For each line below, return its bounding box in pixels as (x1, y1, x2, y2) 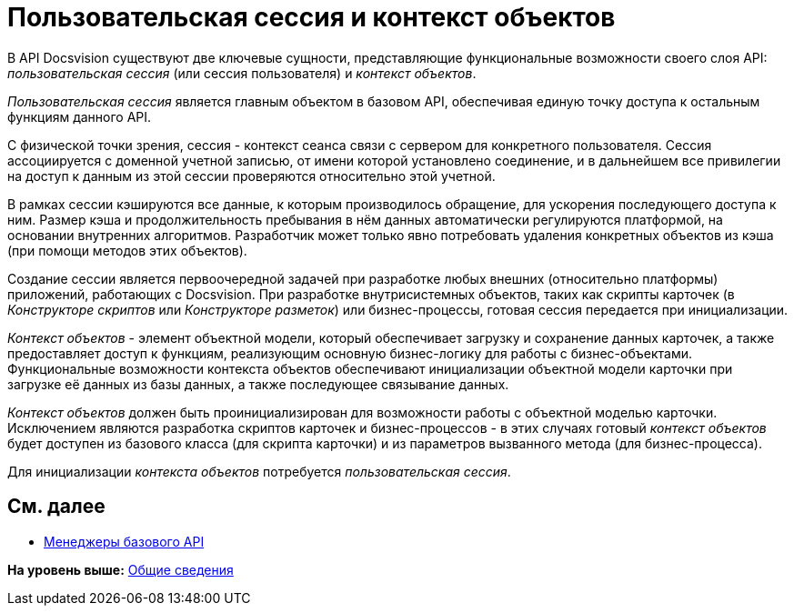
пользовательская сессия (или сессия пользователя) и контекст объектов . (7, 65, 477, 81)
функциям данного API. (7, 108, 152, 125)
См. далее (7, 495, 106, 518)
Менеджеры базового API (44, 533, 205, 549)
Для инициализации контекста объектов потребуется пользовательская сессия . (7, 463, 511, 479)
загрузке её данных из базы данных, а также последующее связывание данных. (7, 376, 509, 392)
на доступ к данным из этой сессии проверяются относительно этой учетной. (7, 167, 496, 184)
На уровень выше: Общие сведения (7, 561, 234, 578)
